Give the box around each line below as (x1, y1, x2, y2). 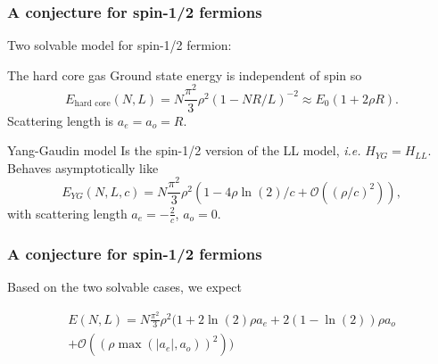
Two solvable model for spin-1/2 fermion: (7, 36, 232, 54)
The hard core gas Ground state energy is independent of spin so (7, 65, 362, 84)
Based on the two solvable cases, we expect (7, 277, 242, 295)
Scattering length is (7, 111, 114, 129)
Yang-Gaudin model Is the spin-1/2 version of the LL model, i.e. (7, 141, 361, 160)
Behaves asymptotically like (7, 158, 159, 177)
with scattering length (7, 203, 128, 222)
